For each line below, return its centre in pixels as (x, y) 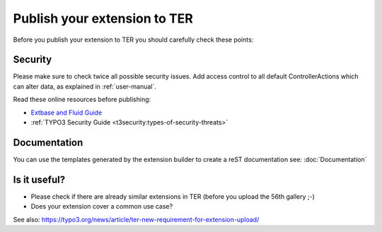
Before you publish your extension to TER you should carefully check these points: (133, 40)
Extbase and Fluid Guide (66, 112)
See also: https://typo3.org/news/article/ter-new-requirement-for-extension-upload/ (136, 219)
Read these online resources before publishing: (82, 100)
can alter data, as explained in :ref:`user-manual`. (85, 86)
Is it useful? (39, 179)
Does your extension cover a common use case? (102, 207)
